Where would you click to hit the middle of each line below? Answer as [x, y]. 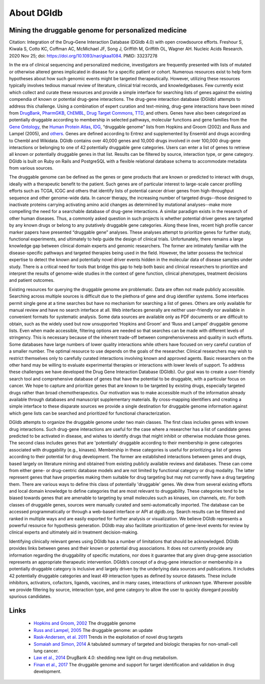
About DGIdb [36, 13]
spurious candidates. [30, 596]
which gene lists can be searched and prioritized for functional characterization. [90, 413]
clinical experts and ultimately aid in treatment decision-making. [74, 532]
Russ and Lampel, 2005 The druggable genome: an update [93, 630]
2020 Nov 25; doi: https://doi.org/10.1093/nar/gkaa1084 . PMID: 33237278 [83, 56]
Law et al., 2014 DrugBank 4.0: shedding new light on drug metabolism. [106, 658]
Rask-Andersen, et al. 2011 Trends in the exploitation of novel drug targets [108, 637]
